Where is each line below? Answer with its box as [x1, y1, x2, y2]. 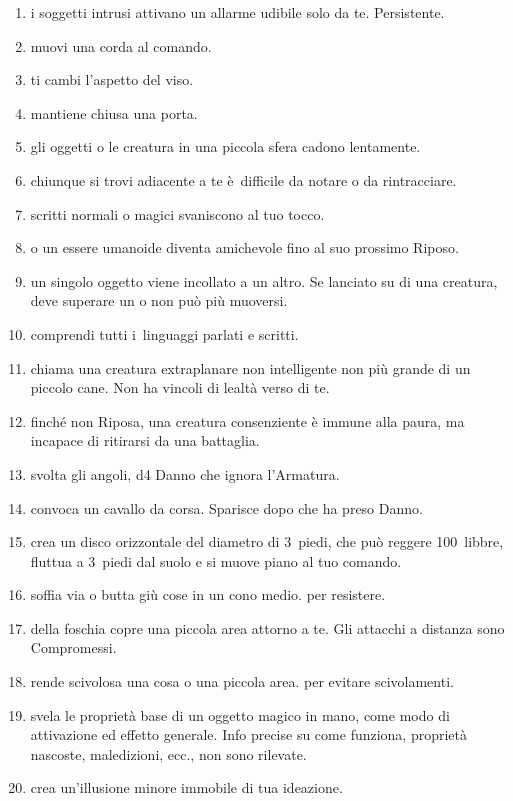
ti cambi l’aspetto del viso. [30, 69, 194, 90]
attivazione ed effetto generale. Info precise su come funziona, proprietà [30, 724, 468, 745]
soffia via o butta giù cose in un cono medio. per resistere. [30, 584, 386, 605]
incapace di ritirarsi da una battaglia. [30, 430, 260, 451]
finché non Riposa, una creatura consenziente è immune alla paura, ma [30, 410, 465, 431]
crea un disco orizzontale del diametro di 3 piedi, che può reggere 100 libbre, [30, 531, 504, 552]
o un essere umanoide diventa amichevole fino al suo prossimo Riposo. [30, 237, 459, 258]
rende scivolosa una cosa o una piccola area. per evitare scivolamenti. [30, 671, 454, 692]
